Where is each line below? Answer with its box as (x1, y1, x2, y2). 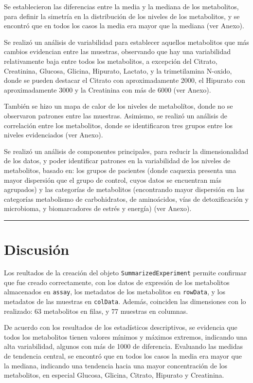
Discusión (4, 239, 70, 259)
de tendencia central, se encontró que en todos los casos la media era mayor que (4, 350, 242, 361)
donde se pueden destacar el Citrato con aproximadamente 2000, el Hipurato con (4, 75, 245, 85)
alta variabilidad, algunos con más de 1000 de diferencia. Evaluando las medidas (4, 341, 243, 351)
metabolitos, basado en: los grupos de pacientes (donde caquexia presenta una (4, 165, 236, 175)
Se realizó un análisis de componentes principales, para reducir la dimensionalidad (4, 146, 249, 156)
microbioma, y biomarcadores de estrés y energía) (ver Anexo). (4, 203, 192, 213)
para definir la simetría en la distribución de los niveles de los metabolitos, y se (4, 11, 240, 21)
